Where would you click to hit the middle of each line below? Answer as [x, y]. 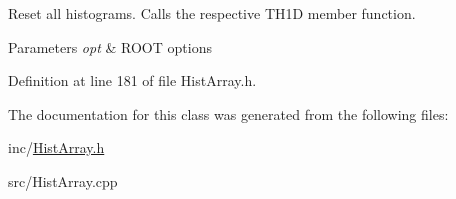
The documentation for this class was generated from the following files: [228, 113]
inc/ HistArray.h [56, 147]
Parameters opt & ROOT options [110, 46]
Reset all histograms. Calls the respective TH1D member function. [212, 13]
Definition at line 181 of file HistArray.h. [132, 80]
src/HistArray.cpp [63, 180]
